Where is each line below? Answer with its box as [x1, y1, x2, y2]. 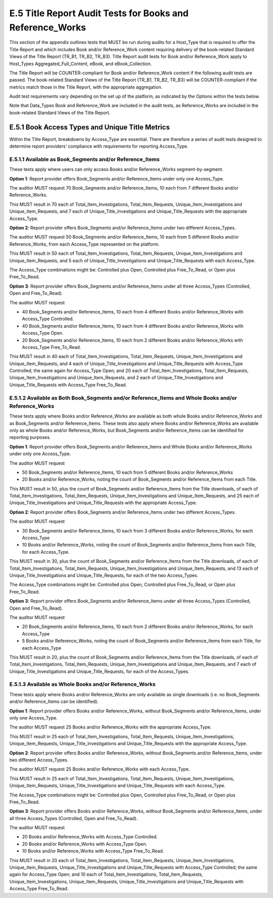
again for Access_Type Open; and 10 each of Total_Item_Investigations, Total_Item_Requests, [9, 871, 203, 877]
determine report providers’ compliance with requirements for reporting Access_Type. [9, 143, 189, 149]
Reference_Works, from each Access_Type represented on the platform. [9, 241, 160, 247]
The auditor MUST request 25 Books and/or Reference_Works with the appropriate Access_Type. [9, 724, 212, 730]
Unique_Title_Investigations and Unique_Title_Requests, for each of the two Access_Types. [9, 572, 199, 578]
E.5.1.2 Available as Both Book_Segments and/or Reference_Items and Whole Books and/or [9, 394, 237, 401]
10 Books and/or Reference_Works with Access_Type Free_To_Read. [22, 848, 164, 854]
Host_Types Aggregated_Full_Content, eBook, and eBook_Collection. [9, 61, 152, 67]
